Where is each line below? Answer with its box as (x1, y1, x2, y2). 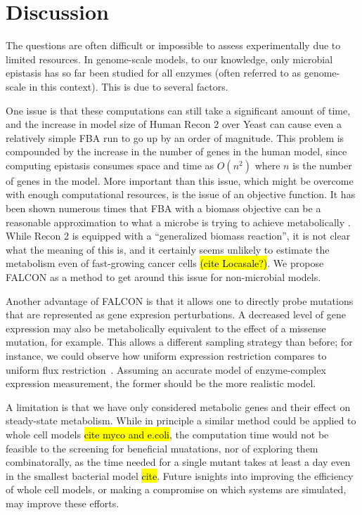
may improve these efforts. (6, 495, 119, 510)
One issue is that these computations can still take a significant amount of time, (6, 103, 351, 117)
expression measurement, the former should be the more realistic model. (6, 376, 316, 391)
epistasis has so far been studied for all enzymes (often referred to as (6, 65, 301, 80)
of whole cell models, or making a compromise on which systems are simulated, (6, 482, 347, 497)
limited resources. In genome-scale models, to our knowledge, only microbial (6, 51, 333, 66)
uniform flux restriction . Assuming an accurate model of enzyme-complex (6, 362, 326, 377)
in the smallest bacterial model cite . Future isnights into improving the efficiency (6, 468, 354, 483)
